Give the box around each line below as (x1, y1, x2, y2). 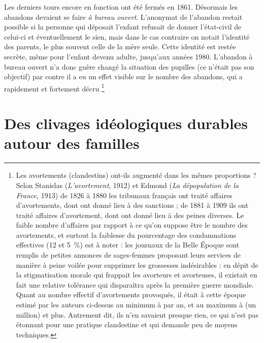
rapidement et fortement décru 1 (4, 81, 105, 93)
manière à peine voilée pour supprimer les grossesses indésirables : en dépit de (16, 259, 258, 270)
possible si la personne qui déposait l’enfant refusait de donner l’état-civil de (4, 21, 242, 32)
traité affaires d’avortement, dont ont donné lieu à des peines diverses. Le (16, 209, 244, 220)
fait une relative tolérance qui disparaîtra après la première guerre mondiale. (16, 279, 254, 290)
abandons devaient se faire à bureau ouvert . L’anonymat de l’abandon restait (4, 11, 243, 22)
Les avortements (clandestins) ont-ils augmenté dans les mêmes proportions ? (16, 170, 256, 180)
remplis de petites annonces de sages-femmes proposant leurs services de (16, 250, 241, 260)
